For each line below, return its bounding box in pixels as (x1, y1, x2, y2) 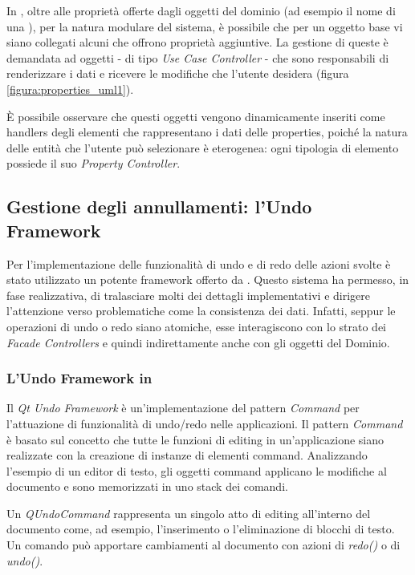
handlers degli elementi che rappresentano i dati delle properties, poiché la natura (6, 124, 408, 140)
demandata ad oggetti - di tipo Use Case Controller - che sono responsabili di (6, 49, 389, 66)
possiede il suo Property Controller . (6, 155, 181, 172)
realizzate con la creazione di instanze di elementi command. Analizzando (6, 447, 368, 464)
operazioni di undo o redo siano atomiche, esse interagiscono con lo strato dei (6, 318, 387, 334)
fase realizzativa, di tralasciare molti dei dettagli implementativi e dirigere (6, 286, 370, 303)
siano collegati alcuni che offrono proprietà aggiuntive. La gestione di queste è (6, 34, 389, 51)
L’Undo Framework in (6, 368, 153, 388)
